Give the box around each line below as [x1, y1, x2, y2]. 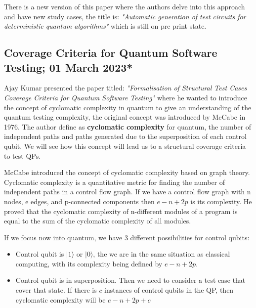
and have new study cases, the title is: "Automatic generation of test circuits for [4, 11, 246, 21]
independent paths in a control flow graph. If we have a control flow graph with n [4, 186, 251, 197]
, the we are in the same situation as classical [93, 249, 230, 259]
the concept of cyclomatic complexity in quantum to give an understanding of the [4, 102, 252, 112]
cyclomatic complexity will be [15, 294, 106, 305]
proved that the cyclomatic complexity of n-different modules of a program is [4, 206, 238, 216]
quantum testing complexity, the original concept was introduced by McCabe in [4, 112, 246, 122]
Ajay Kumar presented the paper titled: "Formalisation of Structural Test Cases [4, 83, 247, 93]
